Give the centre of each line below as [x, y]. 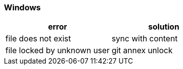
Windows [22, 7]
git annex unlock [142, 51]
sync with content [144, 39]
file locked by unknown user [58, 51]
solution [164, 27]
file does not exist [38, 39]
